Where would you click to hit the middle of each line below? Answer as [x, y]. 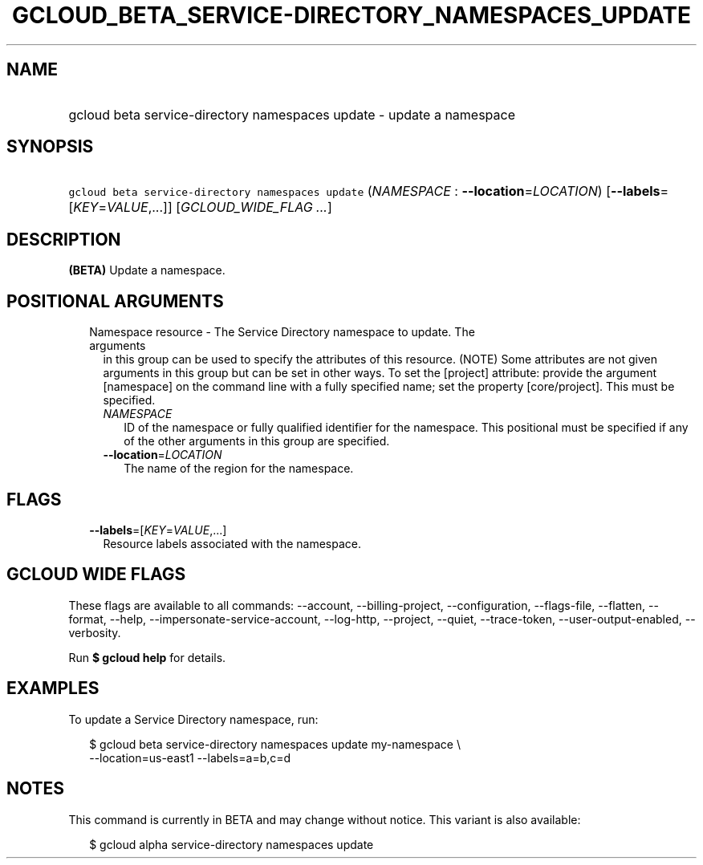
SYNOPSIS [50, 147]
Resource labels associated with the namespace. [232, 543]
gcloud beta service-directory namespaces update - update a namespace [292, 114]
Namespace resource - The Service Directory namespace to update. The [282, 332]
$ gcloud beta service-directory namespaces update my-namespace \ [275, 744]
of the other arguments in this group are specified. [257, 441]
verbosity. [95, 632]
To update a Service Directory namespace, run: [193, 719]
